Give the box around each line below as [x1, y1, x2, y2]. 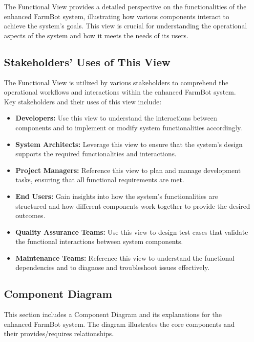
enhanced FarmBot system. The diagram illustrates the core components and [4, 318, 235, 329]
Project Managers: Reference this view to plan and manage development [15, 165, 241, 175]
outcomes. [15, 210, 45, 220]
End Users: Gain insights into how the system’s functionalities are [15, 191, 218, 201]
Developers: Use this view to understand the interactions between [15, 113, 217, 123]
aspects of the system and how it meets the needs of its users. [4, 30, 189, 40]
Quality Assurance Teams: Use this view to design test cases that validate [15, 226, 248, 237]
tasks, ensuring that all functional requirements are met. [15, 174, 184, 185]
